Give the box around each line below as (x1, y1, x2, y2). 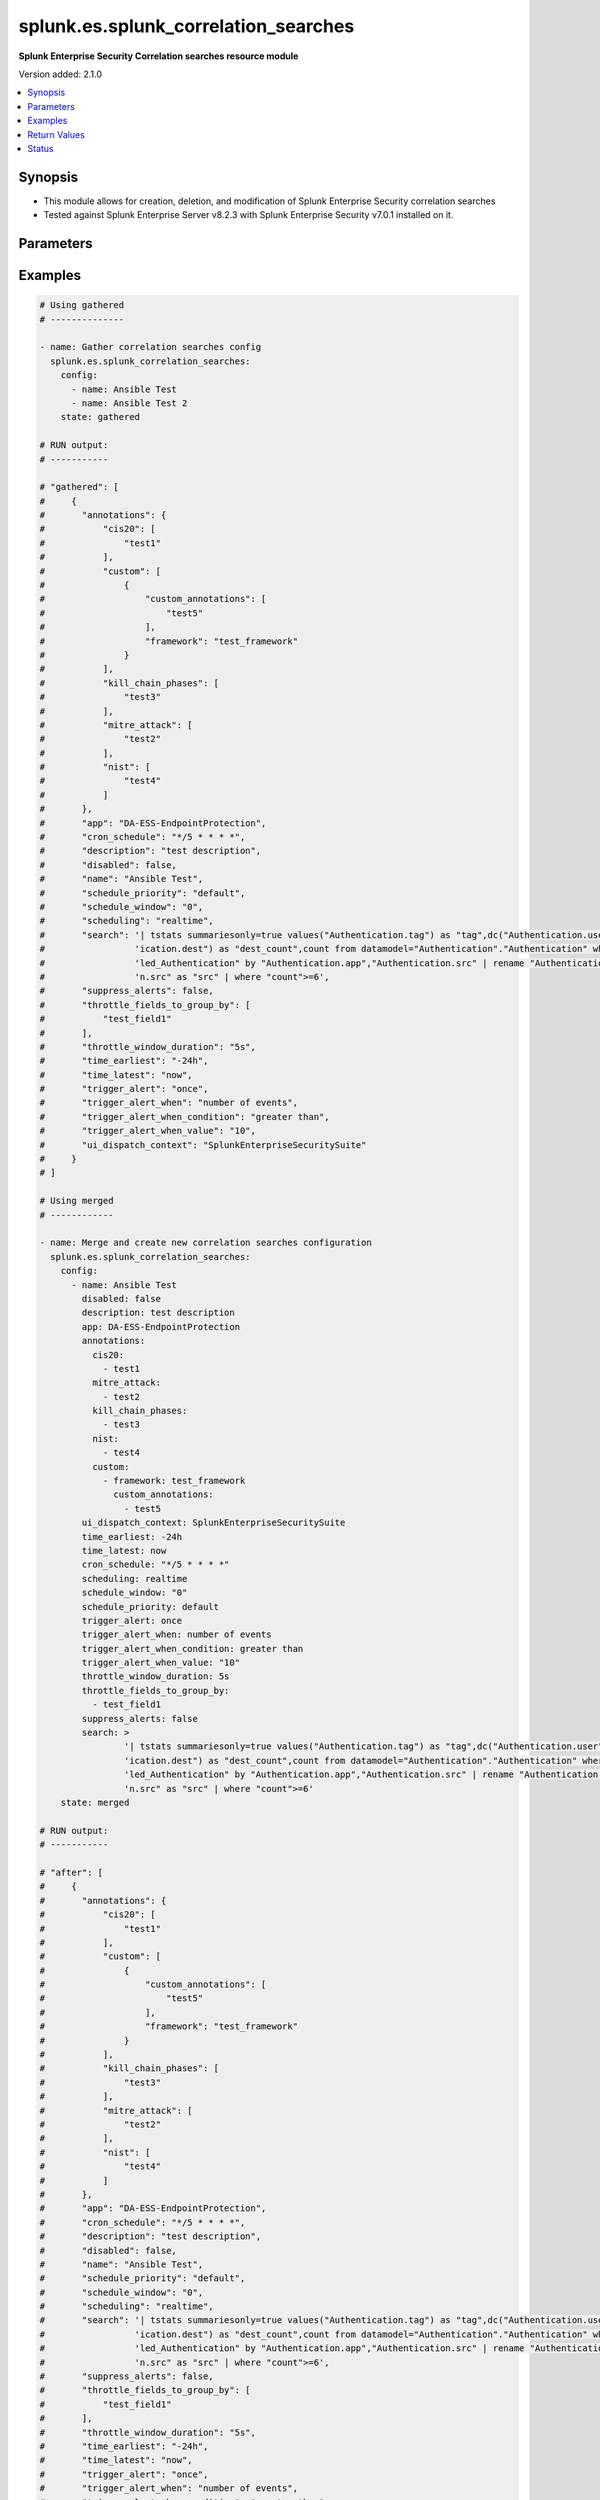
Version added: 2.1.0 (18, 68, 103, 80)
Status (27, 142, 54, 154)
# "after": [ (39, 1866, 104, 1878)
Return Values (27, 128, 85, 140)
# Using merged (39, 1195, 114, 1207)
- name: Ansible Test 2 (71, 397, 188, 409)
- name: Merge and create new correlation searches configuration (39, 1237, 372, 1249)
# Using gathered (39, 300, 125, 311)
